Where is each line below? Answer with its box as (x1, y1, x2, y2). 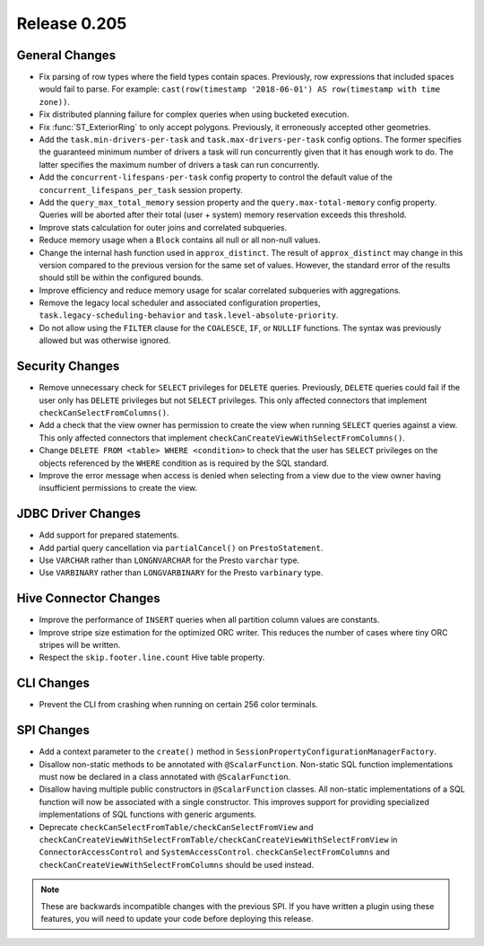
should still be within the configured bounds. (39, 272, 203, 283)
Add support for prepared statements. (39, 530, 179, 540)
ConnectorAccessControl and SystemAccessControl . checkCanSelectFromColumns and (39, 846, 390, 857)
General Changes (16, 48, 117, 63)
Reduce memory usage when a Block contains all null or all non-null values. (39, 234, 322, 246)
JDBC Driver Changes (16, 506, 142, 521)
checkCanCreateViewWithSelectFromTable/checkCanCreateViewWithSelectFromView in (39, 835, 398, 845)
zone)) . (39, 96, 71, 107)
